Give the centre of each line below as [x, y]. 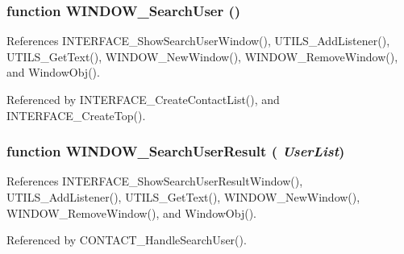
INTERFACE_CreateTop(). [76, 115]
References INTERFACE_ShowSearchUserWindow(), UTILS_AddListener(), [198, 41]
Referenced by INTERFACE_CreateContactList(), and [143, 99]
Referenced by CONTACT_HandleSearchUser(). [127, 240]
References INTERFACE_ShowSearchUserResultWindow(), [155, 181]
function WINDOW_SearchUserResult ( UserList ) [176, 151]
